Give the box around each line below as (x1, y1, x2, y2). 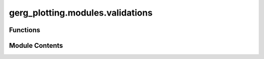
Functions (9, 26, 41, 34)
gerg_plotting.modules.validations (9, 7, 153, 18)
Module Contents (9, 41, 63, 50)
